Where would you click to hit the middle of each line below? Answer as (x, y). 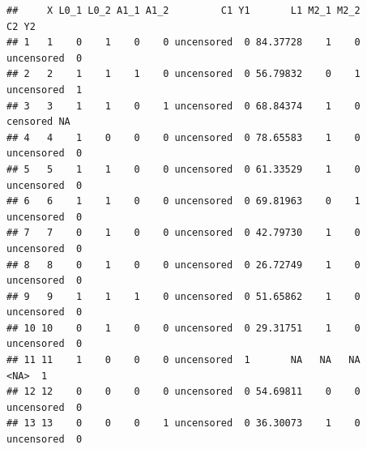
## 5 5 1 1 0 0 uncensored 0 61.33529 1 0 (183, 169)
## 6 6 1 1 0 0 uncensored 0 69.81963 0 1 (183, 201)
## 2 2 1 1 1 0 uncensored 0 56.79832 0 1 (183, 74)
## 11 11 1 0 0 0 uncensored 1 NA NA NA (183, 360)
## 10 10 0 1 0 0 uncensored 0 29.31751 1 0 (183, 328)
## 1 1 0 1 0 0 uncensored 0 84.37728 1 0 (183, 43)
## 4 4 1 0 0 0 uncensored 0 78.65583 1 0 (183, 137)
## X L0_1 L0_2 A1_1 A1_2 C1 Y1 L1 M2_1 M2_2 (183, 11)
